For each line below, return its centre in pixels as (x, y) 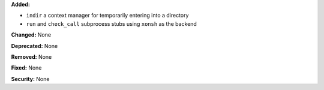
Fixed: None (26, 68)
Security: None (30, 79)
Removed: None (31, 56)
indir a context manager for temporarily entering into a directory (107, 16)
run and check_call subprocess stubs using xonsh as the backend (112, 23)
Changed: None (31, 35)
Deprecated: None (34, 46)
